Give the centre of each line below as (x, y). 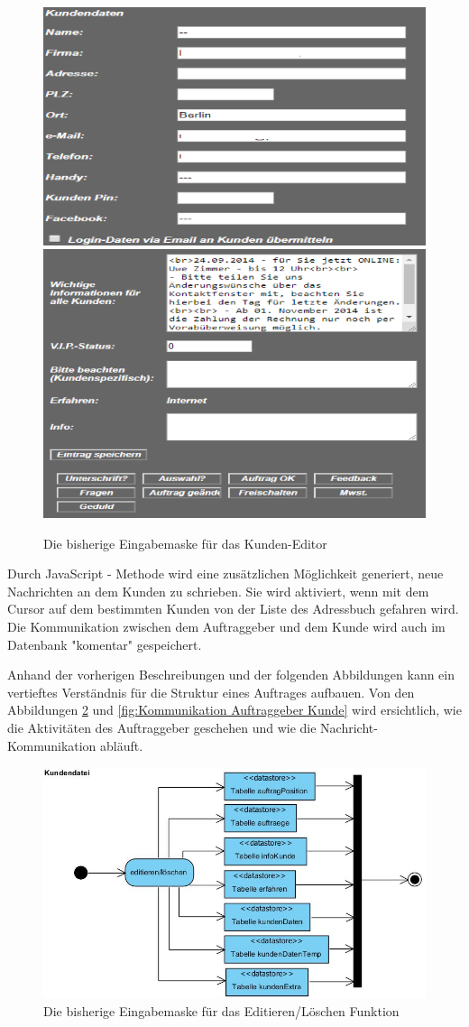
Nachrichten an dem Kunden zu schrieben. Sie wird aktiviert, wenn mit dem (218, 591)
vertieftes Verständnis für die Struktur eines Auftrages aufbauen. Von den (211, 692)
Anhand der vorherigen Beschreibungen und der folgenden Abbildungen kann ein (231, 675)
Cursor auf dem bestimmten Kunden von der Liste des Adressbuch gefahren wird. (233, 609)
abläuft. (122, 745)
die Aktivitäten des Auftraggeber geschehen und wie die (162, 728)
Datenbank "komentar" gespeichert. (105, 644)
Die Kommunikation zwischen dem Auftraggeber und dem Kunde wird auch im (226, 627)
